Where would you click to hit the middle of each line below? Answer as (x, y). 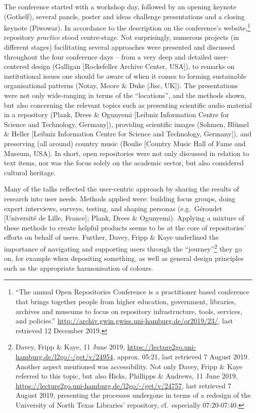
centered (16, 66)
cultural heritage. (30, 172)
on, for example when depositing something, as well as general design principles (124, 258)
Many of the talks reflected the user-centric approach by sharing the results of (122, 189)
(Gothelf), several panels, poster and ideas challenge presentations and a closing (124, 16)
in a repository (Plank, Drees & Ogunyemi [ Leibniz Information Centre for (117, 114)
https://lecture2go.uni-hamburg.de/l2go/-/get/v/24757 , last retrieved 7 (123, 385)
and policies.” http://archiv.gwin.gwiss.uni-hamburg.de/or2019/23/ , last (124, 321)
